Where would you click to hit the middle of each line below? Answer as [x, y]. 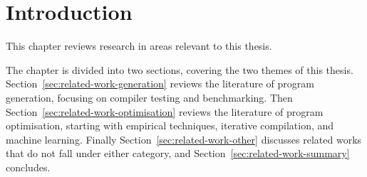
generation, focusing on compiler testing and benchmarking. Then [149, 97]
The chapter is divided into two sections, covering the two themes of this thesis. [180, 69]
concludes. [28, 167]
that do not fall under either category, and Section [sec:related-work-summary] [178, 153]
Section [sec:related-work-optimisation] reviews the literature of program [165, 111]
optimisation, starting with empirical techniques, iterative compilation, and [170, 125]
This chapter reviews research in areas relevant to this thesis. [139, 46]
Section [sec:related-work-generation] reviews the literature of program [160, 84]
